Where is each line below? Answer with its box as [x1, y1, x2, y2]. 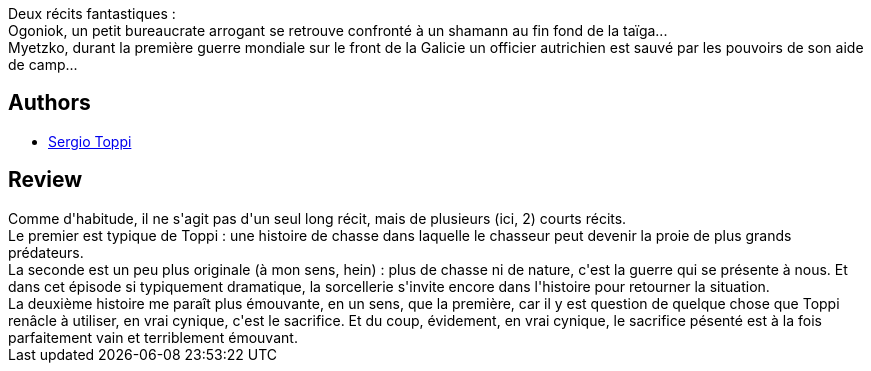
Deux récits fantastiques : [8, 5, 176, 22]
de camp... [8, 56, 78, 73]
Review [8, 167, 83, 193]
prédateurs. [8, 243, 84, 261]
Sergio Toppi [48, 132, 132, 150]
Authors [8, 90, 91, 116]
